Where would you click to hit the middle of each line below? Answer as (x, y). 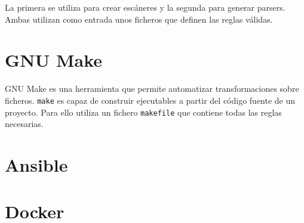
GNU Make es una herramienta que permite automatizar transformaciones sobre (152, 89)
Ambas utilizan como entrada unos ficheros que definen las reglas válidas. (139, 19)
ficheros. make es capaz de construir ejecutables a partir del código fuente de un (150, 100)
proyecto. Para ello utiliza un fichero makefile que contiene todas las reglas (143, 112)
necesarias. (24, 124)
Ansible (36, 165)
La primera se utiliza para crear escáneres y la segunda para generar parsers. (145, 7)
